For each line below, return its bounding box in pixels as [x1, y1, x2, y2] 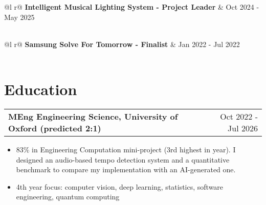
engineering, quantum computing [16, 191, 120, 202]
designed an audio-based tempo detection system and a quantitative [16, 154, 230, 165]
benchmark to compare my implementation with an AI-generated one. [16, 164, 236, 175]
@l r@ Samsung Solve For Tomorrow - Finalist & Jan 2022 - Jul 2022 [4, 38, 240, 49]
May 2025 [4, 11, 35, 22]
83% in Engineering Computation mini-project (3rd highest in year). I [16, 144, 236, 155]
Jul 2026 [228, 122, 258, 134]
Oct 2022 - [220, 110, 258, 123]
